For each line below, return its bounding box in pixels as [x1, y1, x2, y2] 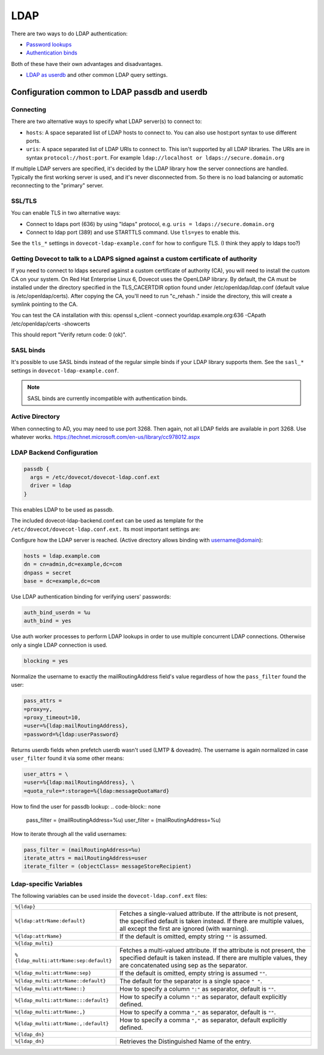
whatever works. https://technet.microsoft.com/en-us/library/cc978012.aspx [11, 434, 200, 441]
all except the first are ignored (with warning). [119, 924, 249, 933]
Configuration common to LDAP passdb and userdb [11, 87, 208, 97]
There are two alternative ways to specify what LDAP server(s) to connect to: [11, 118, 202, 125]
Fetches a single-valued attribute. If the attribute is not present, [119, 909, 298, 918]
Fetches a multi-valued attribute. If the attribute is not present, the [119, 946, 306, 954]
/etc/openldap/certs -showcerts [11, 320, 90, 327]
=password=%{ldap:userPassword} [23, 731, 119, 738]
